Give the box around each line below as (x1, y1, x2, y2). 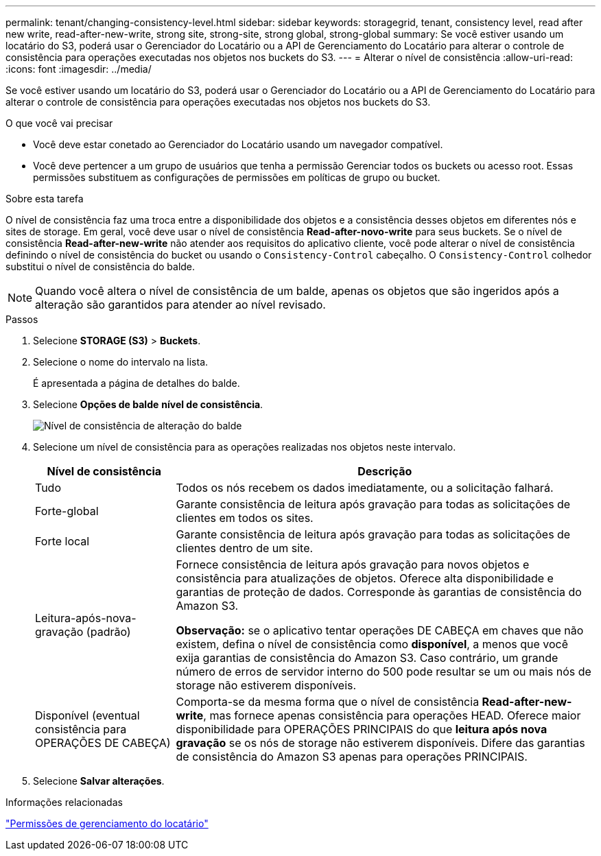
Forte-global (35, 504, 99, 518)
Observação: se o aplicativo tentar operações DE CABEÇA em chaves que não (176, 623, 584, 637)
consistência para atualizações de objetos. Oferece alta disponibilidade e (176, 571, 554, 585)
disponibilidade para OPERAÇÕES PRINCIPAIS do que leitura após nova (176, 722, 547, 736)
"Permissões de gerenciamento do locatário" (5, 818, 209, 829)
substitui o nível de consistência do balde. (5, 261, 196, 272)
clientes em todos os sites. (176, 511, 314, 525)
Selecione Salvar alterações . (33, 775, 165, 787)
